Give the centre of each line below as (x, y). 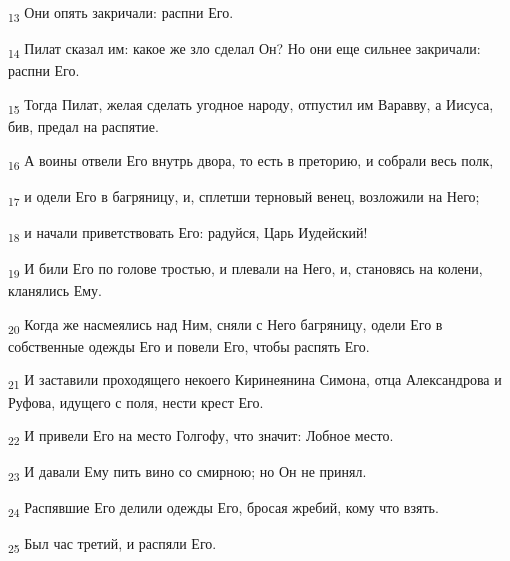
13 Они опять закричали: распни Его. (121, 13)
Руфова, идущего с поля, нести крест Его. (136, 401)
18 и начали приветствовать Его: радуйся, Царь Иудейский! (188, 233)
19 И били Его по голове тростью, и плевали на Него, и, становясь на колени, (245, 269)
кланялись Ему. (55, 290)
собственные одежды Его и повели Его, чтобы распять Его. (189, 345)
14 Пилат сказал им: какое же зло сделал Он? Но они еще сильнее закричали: (244, 49)
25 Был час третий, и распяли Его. (112, 545)
